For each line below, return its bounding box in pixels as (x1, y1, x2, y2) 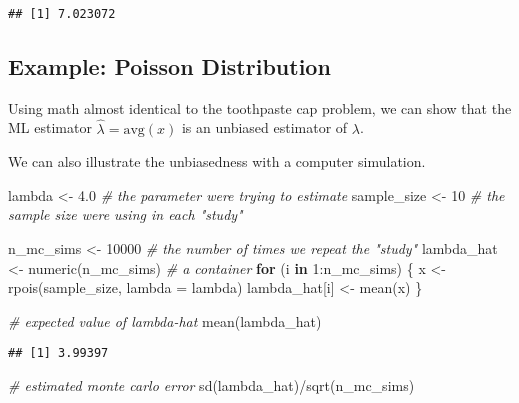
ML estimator (8, 117, 92, 138)
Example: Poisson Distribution (8, 51, 331, 82)
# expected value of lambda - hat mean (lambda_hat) (8, 310, 322, 331)
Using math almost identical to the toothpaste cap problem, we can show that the (8, 97, 512, 118)
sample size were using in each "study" (8, 204, 243, 225)
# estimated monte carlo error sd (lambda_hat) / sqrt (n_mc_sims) (8, 375, 415, 396)
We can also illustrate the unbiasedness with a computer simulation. (8, 151, 426, 172)
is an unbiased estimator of (181, 117, 348, 138)
